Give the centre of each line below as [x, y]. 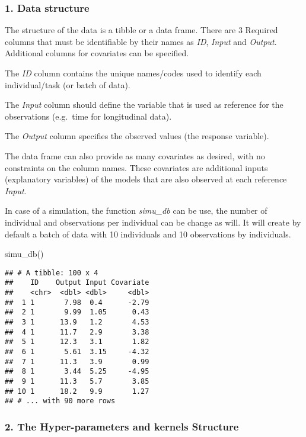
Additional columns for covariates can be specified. [97, 53]
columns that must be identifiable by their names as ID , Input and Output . [141, 41]
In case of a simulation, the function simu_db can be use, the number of [136, 211]
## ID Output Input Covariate [77, 283]
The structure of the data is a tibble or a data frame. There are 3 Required [141, 30]
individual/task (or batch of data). [68, 84]
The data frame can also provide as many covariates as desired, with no [135, 155]
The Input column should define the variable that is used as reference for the [144, 105]
